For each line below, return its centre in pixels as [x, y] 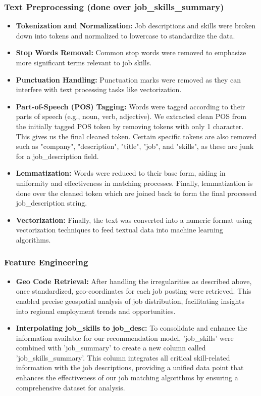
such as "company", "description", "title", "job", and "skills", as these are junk [135, 146]
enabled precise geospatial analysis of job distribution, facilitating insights [130, 301]
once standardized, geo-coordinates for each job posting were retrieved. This [134, 291]
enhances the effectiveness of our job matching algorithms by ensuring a [127, 378]
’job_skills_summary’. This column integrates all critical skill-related [123, 357]
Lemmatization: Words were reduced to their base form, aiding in [121, 173]
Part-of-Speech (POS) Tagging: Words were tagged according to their [130, 106]
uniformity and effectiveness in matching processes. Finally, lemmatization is [134, 183]
